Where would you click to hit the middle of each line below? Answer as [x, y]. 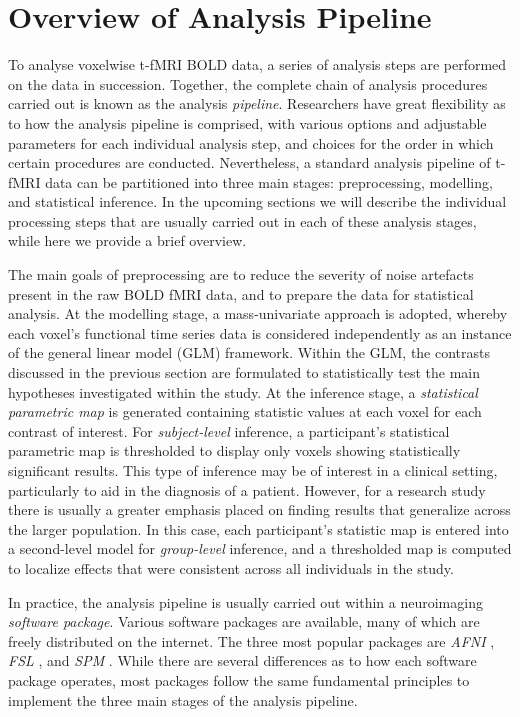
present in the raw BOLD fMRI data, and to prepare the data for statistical [241, 293]
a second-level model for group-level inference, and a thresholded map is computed [260, 548]
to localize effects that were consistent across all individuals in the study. [231, 567]
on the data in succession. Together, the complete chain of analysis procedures [248, 83]
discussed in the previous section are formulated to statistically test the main [244, 372]
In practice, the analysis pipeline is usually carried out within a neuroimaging [245, 601]
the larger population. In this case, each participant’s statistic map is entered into [258, 528]
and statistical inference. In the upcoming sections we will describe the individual [257, 201]
